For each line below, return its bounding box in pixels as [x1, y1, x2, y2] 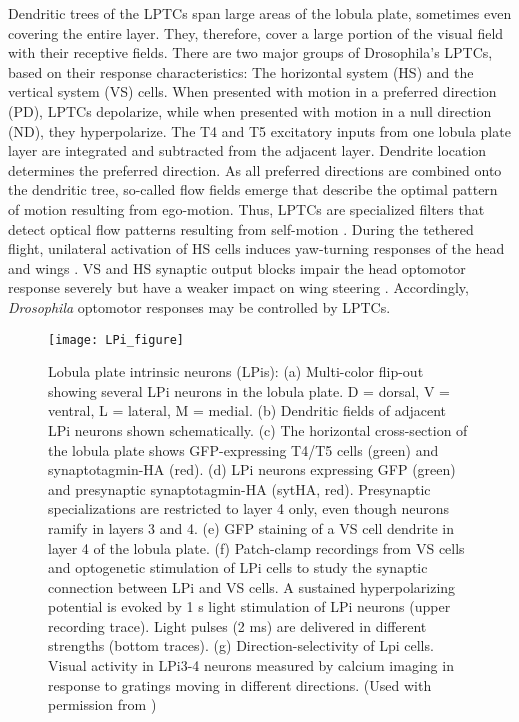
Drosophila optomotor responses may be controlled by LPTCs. [8, 296, 391, 317]
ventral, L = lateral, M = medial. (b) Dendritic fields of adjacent [48, 400, 447, 421]
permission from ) [48, 694, 157, 715]
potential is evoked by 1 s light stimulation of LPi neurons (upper [48, 596, 451, 617]
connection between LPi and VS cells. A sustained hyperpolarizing [48, 576, 456, 597]
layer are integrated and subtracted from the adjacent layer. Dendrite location [8, 140, 487, 161]
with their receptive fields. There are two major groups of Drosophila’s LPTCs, [8, 42, 493, 63]
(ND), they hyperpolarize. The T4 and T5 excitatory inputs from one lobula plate [8, 120, 511, 141]
